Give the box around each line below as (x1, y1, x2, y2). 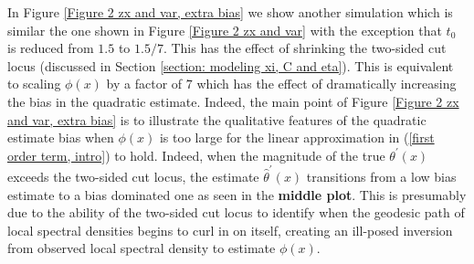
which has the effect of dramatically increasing (196, 74, 457, 93)
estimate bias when (7, 128, 114, 147)
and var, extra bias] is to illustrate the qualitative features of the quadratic (7, 110, 427, 129)
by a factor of (106, 74, 183, 93)
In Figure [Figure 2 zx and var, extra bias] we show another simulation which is (7, 3, 453, 21)
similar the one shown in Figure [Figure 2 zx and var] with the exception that (7, 20, 442, 39)
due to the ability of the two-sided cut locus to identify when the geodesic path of (7, 203, 465, 222)
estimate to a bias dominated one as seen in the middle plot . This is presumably (7, 185, 467, 204)
